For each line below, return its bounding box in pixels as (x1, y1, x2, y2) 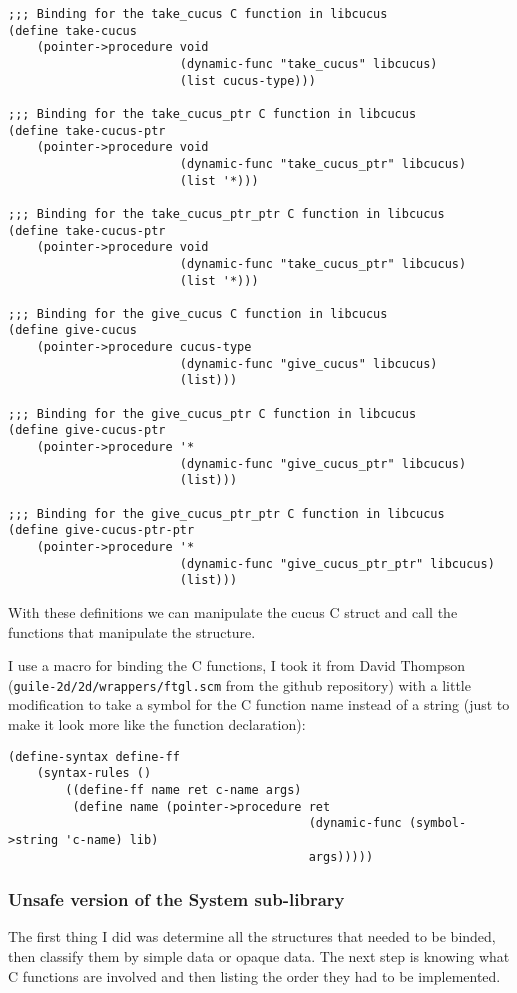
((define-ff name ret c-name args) (65, 782, 302, 797)
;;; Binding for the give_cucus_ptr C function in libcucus (8, 406, 417, 421)
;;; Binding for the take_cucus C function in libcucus (8, 7, 388, 21)
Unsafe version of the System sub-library (8, 887, 345, 912)
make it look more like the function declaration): (8, 714, 306, 734)
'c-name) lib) (65, 832, 159, 847)
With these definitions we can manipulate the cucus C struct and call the (8, 601, 458, 622)
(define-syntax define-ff (8, 749, 180, 764)
